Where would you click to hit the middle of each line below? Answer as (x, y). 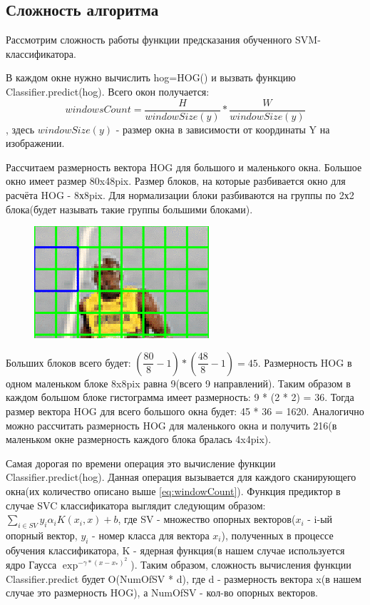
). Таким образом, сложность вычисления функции (241, 564)
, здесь (20, 129)
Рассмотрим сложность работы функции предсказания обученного (149, 40)
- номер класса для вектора (151, 535)
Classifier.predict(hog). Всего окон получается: (108, 91)
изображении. (35, 143)
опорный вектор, (42, 535)
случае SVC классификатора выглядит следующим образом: (136, 505)
